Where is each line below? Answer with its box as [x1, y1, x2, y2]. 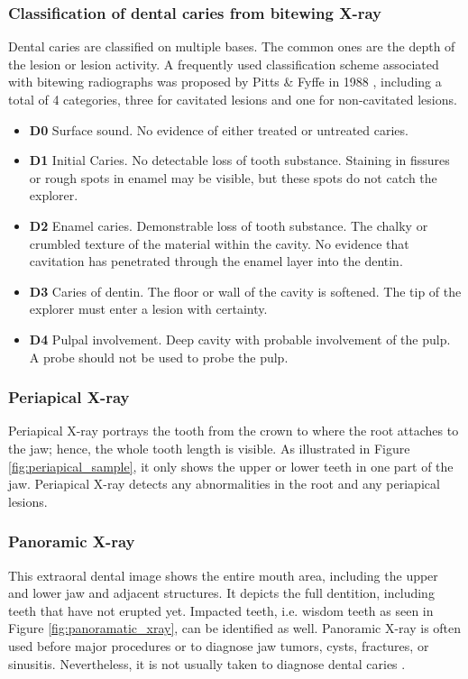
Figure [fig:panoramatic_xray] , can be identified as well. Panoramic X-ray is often [8, 619, 462, 638]
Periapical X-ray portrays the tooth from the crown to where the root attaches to [8, 421, 459, 440]
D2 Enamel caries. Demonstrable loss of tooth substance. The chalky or [29, 216, 428, 234]
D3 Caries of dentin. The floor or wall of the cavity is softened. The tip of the [29, 281, 462, 300]
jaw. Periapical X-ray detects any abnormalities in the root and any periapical [8, 474, 440, 493]
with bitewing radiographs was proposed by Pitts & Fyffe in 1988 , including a [8, 72, 442, 91]
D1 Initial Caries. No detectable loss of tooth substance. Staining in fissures [29, 151, 450, 170]
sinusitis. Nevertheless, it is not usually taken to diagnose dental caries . [8, 654, 406, 673]
